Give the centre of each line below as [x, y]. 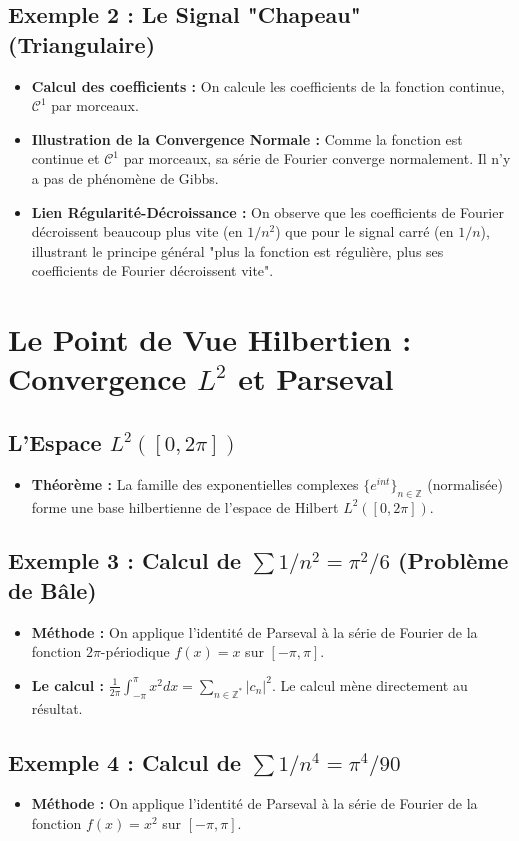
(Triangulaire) [82, 43]
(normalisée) [465, 483]
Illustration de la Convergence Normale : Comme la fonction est [247, 138]
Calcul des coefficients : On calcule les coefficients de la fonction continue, [268, 85]
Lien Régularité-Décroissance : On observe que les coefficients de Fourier [267, 211]
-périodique [135, 651]
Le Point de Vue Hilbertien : [210, 339]
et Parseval [316, 378]
